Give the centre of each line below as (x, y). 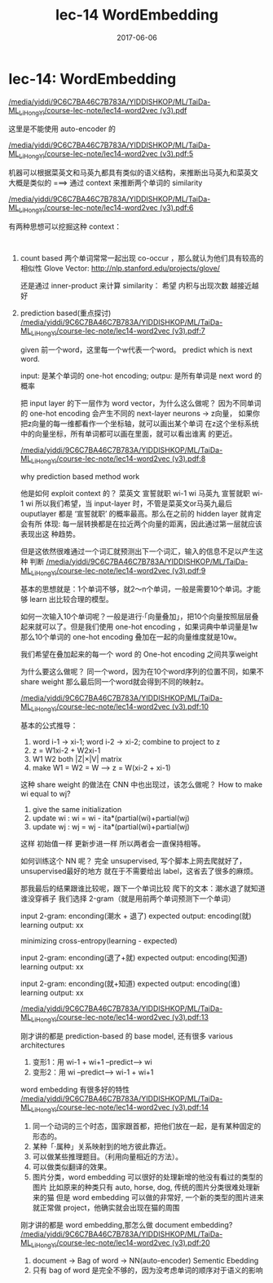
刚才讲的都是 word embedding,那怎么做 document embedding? (126, 1224)
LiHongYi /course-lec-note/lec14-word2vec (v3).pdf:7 (118, 332)
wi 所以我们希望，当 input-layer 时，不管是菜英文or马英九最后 (129, 503)
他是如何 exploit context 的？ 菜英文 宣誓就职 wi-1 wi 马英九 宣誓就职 (135, 493)
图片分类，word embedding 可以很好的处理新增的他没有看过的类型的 (148, 1177)
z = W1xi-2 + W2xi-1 (66, 750)
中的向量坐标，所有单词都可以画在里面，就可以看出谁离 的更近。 (128, 433)
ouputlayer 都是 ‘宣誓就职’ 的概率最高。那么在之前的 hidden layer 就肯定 (141, 513)
